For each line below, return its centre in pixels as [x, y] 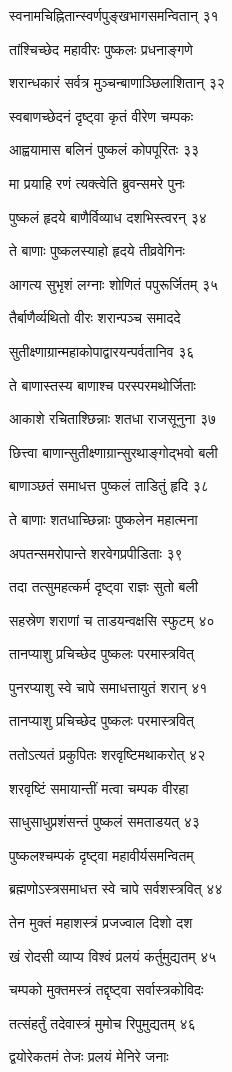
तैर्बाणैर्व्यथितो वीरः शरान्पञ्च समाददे [95, 317]
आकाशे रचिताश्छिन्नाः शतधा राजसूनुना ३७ [113, 418]
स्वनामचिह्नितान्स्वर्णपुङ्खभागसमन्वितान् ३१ [114, 15]
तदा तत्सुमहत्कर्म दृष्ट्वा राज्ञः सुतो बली [103, 586]
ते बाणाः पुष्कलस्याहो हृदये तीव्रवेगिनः [97, 250]
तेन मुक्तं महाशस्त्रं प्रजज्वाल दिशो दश [101, 922]
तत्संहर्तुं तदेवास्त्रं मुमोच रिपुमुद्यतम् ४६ [102, 1022]
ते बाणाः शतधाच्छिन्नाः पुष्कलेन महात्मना [103, 518]
